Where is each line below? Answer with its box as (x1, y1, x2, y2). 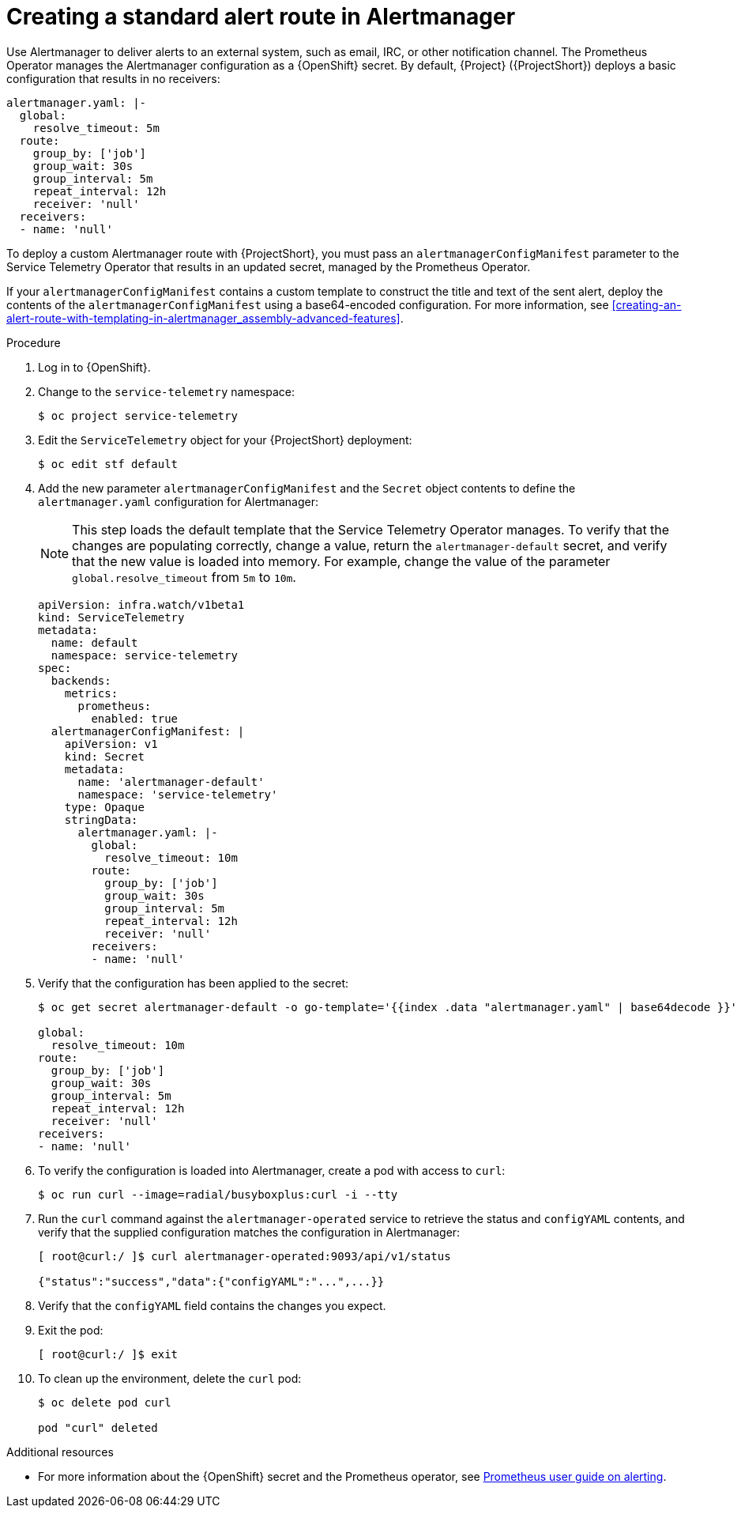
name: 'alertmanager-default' (77, 775, 265, 788)
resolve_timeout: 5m (32, 121, 160, 134)
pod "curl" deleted (38, 1421, 158, 1434)
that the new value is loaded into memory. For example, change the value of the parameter (72, 553, 611, 569)
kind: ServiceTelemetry (38, 610, 185, 624)
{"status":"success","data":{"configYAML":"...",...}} (38, 1274, 385, 1288)
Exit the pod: (38, 1323, 103, 1337)
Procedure (6, 335, 61, 349)
